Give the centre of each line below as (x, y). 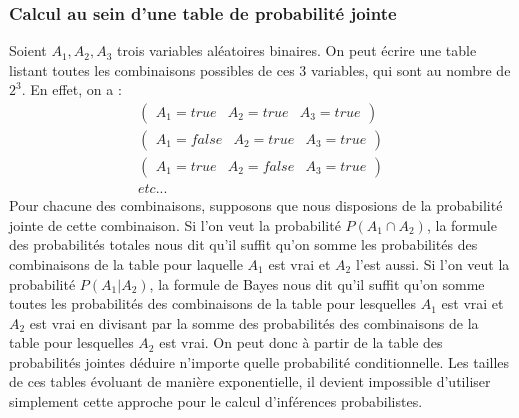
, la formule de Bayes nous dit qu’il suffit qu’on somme (317, 283)
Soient (28, 50)
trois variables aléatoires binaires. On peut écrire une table (297, 50)
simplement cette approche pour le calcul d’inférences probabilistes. (216, 401)
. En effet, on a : (71, 89)
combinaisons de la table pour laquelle (126, 263)
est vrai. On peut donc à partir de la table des (301, 342)
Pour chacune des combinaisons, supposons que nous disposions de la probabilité (256, 205)
